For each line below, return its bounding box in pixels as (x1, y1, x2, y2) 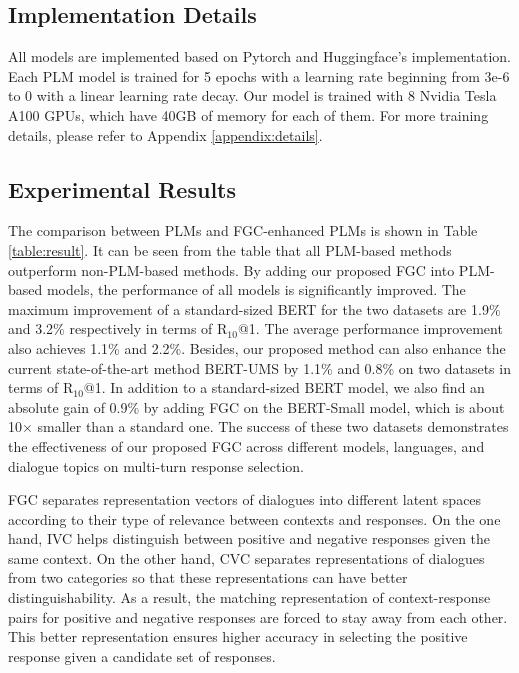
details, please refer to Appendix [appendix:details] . (8, 124, 323, 145)
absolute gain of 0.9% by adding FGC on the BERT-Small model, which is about (8, 396, 505, 417)
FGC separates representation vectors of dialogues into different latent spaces (8, 489, 482, 510)
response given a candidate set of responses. (8, 645, 276, 666)
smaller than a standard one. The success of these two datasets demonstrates (37, 416, 509, 437)
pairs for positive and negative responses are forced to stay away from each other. (8, 606, 508, 627)
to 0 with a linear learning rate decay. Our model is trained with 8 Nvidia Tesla (8, 85, 497, 106)
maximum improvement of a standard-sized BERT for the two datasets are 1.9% (8, 298, 501, 319)
